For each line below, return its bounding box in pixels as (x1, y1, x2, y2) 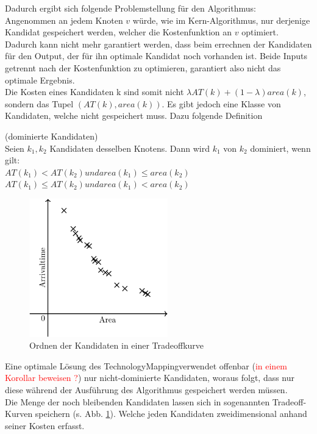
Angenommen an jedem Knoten (5, 13, 123, 26)
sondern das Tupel (5, 97, 74, 110)
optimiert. (241, 26, 279, 38)
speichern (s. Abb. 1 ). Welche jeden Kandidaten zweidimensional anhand (35, 407, 307, 420)
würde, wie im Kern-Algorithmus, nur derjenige (132, 13, 310, 26)
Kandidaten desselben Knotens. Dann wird (49, 141, 210, 154)
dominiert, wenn (250, 141, 311, 154)
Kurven (5, 407, 33, 420)
